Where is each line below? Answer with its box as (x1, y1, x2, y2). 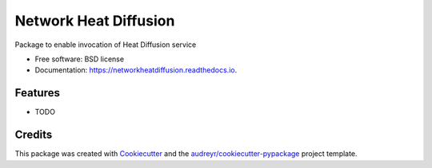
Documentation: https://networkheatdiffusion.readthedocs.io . (34, 65, 238, 75)
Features (14, 86, 60, 100)
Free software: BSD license (34, 54, 124, 64)
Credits (14, 128, 53, 142)
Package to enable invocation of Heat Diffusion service (14, 40, 197, 49)
